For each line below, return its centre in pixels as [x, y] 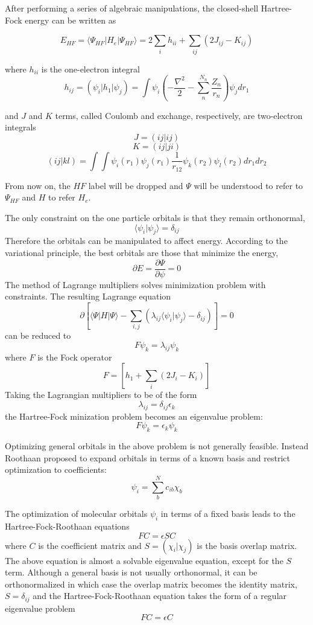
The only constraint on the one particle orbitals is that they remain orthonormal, [155, 217]
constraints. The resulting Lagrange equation [88, 296]
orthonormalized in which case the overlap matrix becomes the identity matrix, [151, 584]
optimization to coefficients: [56, 470]
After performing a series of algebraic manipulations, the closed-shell [132, 8]
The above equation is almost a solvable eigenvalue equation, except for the [144, 560]
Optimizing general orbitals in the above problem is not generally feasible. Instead [157, 446]
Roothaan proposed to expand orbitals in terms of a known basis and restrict [147, 457]
